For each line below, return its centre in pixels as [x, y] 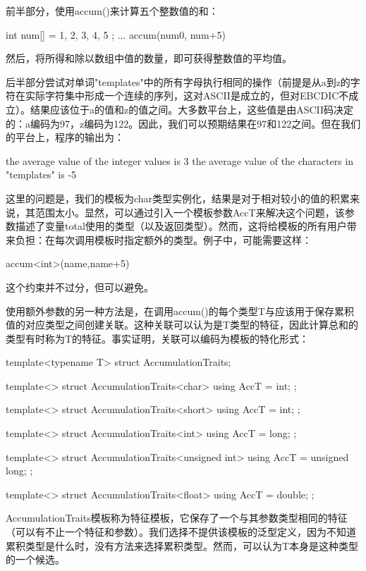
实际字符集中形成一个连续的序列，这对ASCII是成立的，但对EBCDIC [182, 96]
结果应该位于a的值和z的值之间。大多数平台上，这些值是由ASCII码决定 [192, 109]
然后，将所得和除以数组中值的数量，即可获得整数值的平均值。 [149, 58]
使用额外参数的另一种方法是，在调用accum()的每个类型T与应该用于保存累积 [180, 311]
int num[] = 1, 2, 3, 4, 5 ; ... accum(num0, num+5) [116, 34]
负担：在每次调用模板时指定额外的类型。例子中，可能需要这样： [163, 239]
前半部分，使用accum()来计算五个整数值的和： [112, 11]
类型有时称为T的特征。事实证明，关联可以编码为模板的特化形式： [158, 338]
